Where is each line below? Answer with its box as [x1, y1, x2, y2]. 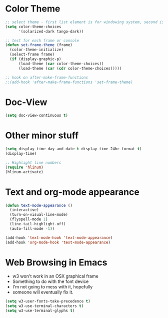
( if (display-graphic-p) [9, 57, 61, 62]
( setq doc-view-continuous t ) [5, 113, 68, 118]
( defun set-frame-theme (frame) [5, 43, 72, 48]
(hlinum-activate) [5, 169, 43, 174]
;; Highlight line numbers [5, 160, 61, 165]
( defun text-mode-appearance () [5, 203, 72, 208]
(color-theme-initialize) [9, 47, 64, 53]
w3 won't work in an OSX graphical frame [12, 273, 98, 279]
